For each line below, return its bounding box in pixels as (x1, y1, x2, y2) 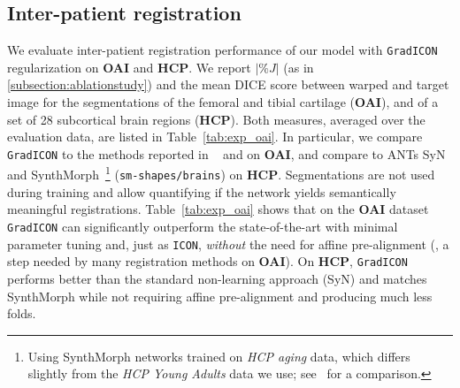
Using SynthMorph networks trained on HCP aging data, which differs (27, 346, 410, 365)
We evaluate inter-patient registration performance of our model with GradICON (7, 41, 438, 59)
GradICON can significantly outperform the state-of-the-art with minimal (7, 217, 398, 235)
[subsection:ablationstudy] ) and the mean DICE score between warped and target (7, 75, 449, 94)
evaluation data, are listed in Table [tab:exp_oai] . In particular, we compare (7, 127, 423, 146)
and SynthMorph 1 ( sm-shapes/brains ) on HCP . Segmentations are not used (7, 163, 435, 184)
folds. (7, 304, 36, 323)
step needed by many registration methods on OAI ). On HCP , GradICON (7, 252, 408, 270)
